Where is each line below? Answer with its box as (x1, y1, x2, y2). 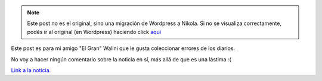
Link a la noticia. (11, 66, 51, 74)
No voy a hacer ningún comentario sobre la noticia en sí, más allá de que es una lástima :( (11, 55, 232, 63)
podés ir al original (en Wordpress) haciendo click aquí (27, 28, 161, 35)
